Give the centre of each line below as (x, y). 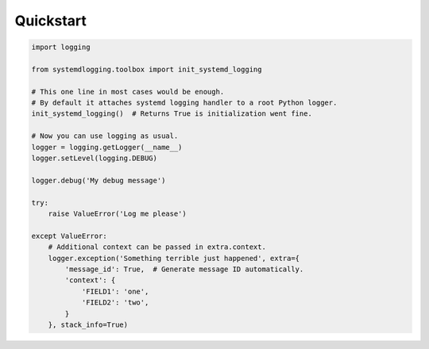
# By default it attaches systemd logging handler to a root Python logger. (184, 103)
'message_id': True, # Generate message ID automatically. (184, 269)
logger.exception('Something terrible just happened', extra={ (174, 258)
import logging (61, 47)
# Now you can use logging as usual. (105, 136)
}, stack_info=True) (88, 324)
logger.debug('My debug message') (99, 180)
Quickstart (51, 21)
